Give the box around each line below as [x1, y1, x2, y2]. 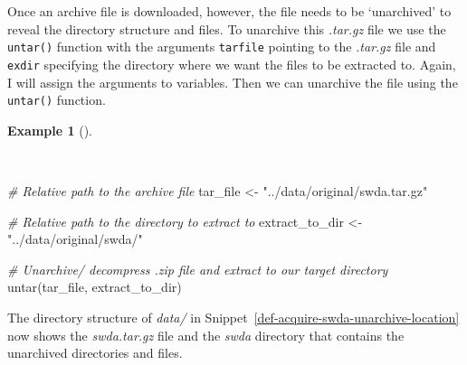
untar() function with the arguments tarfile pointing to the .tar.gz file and [7, 37, 436, 56]
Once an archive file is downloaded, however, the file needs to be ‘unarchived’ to [7, 2, 452, 20]
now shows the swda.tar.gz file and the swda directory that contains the [7, 325, 405, 344]
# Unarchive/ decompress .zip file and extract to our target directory [7, 259, 388, 278]
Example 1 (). [7, 120, 92, 139]
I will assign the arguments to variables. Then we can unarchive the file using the [7, 72, 458, 91]
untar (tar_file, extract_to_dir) [7, 277, 182, 296]
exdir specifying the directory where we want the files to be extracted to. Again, [7, 54, 456, 73]
